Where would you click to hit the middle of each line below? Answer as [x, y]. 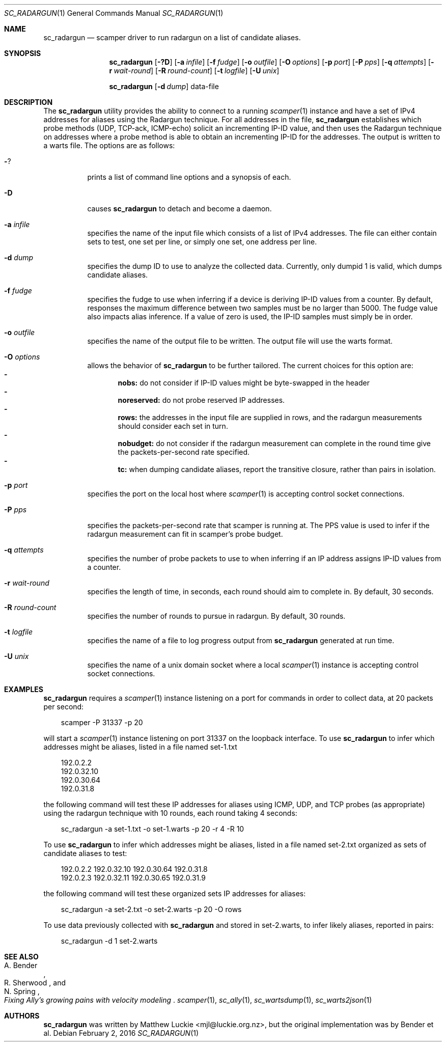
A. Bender [21, 965]
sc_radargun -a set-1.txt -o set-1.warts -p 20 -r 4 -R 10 [152, 829]
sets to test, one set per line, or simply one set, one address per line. [202, 242]
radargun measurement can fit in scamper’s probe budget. [185, 534]
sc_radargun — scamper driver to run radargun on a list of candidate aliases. [172, 37]
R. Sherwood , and [35, 983]
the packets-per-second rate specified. [184, 452]
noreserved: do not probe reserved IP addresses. [201, 400]
